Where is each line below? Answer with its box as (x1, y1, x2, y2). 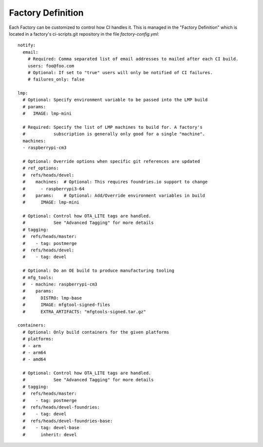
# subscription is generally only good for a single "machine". (22, 131, 206, 137)
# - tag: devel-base (22, 425, 80, 430)
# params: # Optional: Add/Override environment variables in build (22, 193, 206, 198)
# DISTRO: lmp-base (22, 295, 82, 301)
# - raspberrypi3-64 (22, 186, 85, 191)
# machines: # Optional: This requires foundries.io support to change (22, 179, 208, 185)
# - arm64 (22, 349, 46, 355)
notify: (18, 42, 36, 48)
